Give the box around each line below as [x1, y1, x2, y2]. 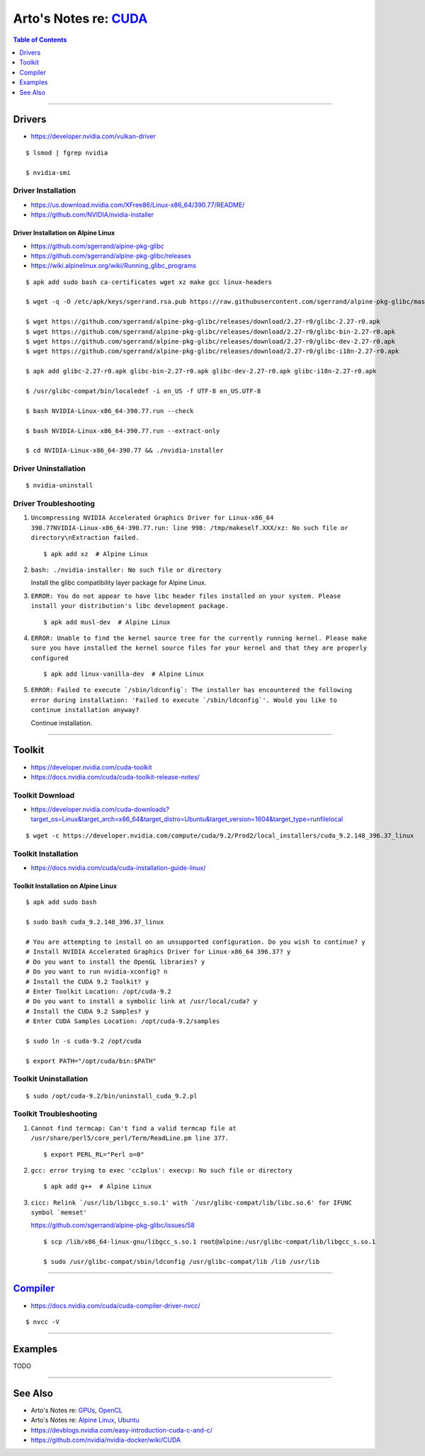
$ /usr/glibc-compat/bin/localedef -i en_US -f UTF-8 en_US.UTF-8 [25, 387, 261, 395]
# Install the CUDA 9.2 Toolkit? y [25, 978, 149, 986]
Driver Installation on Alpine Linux [13, 229, 115, 237]
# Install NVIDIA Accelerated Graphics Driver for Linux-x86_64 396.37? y [25, 948, 291, 956]
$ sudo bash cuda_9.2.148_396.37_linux [25, 918, 164, 926]
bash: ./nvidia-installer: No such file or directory [30, 565, 222, 574]
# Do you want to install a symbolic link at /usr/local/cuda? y [25, 998, 258, 1005]
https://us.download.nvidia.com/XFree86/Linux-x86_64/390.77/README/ [30, 201, 245, 209]
